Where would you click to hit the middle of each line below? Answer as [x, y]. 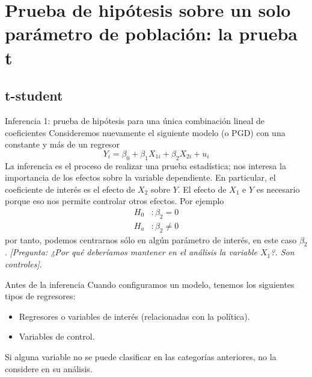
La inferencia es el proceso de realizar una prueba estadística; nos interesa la [145, 165]
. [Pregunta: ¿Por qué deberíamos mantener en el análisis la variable [131, 252]
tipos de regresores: [40, 296]
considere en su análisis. [49, 368]
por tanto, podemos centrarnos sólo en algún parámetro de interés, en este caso [151, 239]
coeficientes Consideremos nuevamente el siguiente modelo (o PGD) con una [145, 132]
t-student [34, 95]
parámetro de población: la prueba [151, 33]
